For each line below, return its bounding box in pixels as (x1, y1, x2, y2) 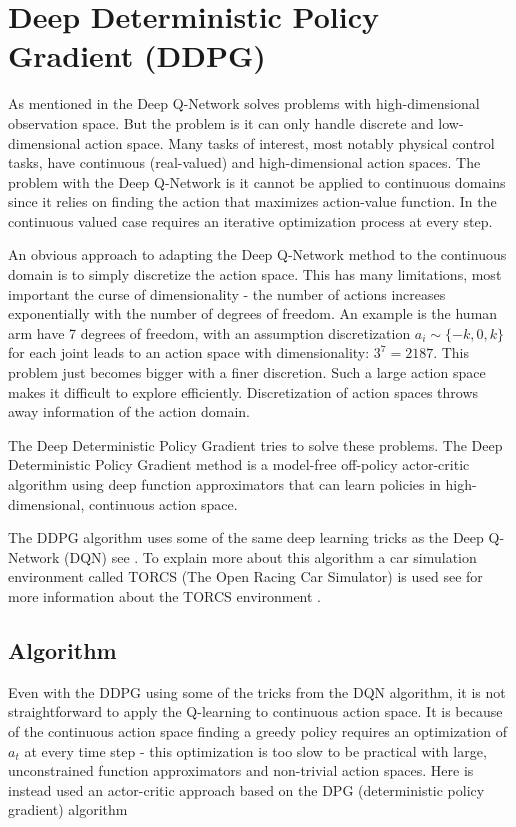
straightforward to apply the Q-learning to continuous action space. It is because (8, 701, 503, 722)
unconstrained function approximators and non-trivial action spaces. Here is (8, 760, 474, 781)
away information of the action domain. (8, 401, 250, 422)
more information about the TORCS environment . (8, 585, 322, 606)
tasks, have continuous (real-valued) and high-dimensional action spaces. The (8, 152, 481, 173)
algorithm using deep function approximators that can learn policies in (8, 474, 441, 494)
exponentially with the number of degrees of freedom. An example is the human (8, 303, 498, 324)
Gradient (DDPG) (8, 35, 266, 76)
